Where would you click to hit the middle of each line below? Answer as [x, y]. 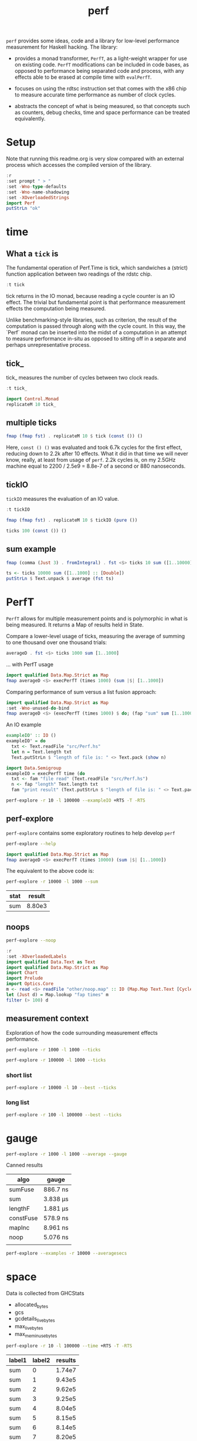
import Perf [21, 203]
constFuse [23, 1218]
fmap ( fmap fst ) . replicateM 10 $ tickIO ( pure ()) [72, 520]
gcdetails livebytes [35, 1319]
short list [19, 1075]
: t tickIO [18, 510]
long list [18, 1102]
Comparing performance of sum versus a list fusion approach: [81, 692]
